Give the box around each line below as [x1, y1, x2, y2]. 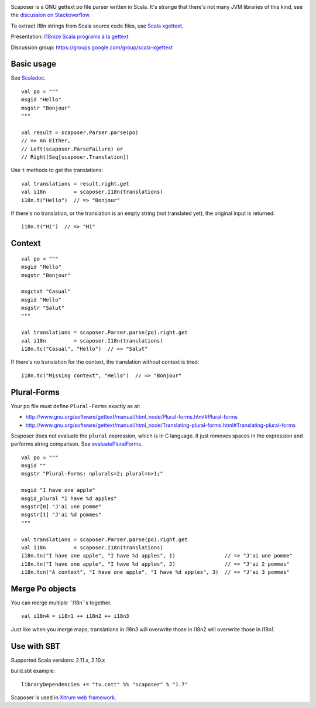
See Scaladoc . [11, 74, 46, 81]
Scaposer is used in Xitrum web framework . [11, 694, 116, 701]
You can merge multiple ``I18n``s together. [11, 599, 112, 606]
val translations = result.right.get [21, 180, 130, 187]
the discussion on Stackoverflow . [11, 12, 91, 19]
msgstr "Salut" [21, 305, 65, 312]
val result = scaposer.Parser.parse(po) [21, 129, 139, 136]
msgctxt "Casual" [21, 288, 71, 295]
